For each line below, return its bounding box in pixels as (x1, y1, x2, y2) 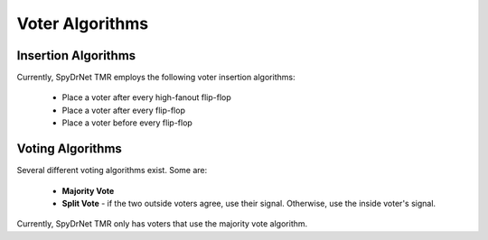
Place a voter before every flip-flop (61, 117, 193, 128)
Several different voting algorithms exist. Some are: (16, 165, 208, 176)
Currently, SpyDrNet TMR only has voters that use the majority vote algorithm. (16, 218, 308, 229)
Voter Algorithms (16, 14, 149, 33)
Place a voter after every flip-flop (61, 105, 185, 115)
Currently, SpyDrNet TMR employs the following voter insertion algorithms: (16, 72, 296, 83)
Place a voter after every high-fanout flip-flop (61, 92, 231, 103)
